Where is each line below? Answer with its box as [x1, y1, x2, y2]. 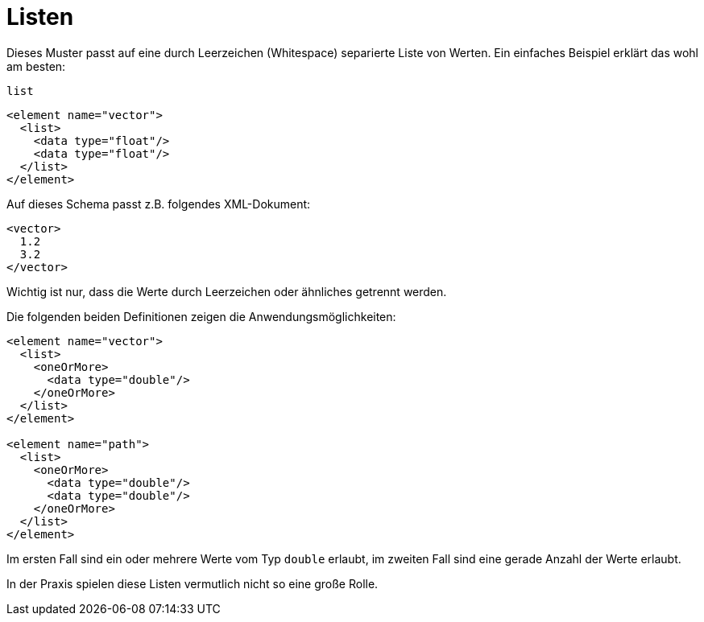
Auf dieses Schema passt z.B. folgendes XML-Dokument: [6, 196, 311, 211]
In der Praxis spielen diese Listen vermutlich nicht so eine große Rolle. [6, 576, 379, 591]
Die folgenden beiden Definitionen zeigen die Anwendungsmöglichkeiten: [6, 309, 396, 323]
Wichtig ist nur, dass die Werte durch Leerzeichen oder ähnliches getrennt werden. [6, 284, 447, 299]
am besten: [6, 59, 66, 73]
